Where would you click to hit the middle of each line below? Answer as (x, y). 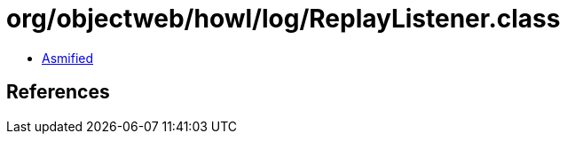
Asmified (68, 58)
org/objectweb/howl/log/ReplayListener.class (283, 19)
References (58, 92)
